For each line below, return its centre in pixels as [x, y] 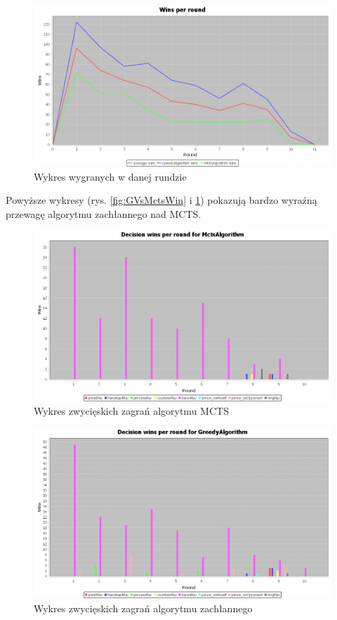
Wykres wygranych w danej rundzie [110, 176]
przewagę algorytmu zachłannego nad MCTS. [104, 213]
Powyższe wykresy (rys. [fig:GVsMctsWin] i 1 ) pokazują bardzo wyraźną [161, 200]
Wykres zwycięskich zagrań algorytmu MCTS [131, 411]
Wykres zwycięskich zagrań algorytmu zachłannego [143, 608]
